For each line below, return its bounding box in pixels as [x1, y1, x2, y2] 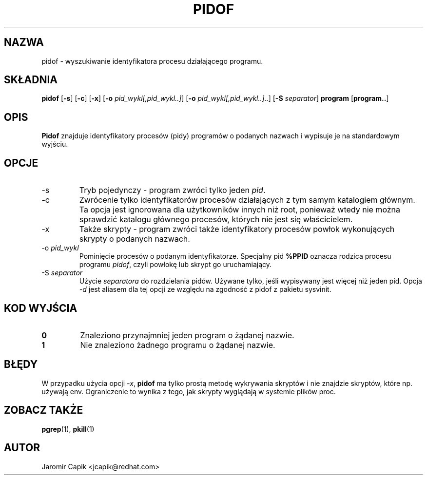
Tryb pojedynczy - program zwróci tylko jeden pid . [79, 185, 266, 195]
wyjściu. [41, 140, 68, 149]
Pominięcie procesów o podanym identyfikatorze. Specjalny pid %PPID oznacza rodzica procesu [79, 252, 391, 261]
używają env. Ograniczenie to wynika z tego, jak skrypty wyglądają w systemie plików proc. [41, 387, 336, 396]
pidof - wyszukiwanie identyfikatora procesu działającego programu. [41, 57, 263, 65]
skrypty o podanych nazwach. [79, 234, 190, 244]
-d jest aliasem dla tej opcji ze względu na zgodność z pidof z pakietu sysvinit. [79, 285, 331, 294]
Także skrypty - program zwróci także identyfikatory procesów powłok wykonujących [79, 224, 395, 234]
